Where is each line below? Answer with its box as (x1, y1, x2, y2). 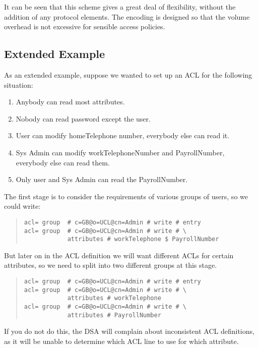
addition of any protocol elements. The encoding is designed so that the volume (4, 11, 250, 22)
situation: (4, 79, 33, 90)
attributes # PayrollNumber (67, 311, 161, 319)
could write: (4, 201, 41, 211)
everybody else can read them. (16, 157, 110, 167)
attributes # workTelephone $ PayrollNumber (67, 236, 219, 243)
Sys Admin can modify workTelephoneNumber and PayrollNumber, (16, 147, 225, 157)
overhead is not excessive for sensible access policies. (4, 21, 165, 32)
